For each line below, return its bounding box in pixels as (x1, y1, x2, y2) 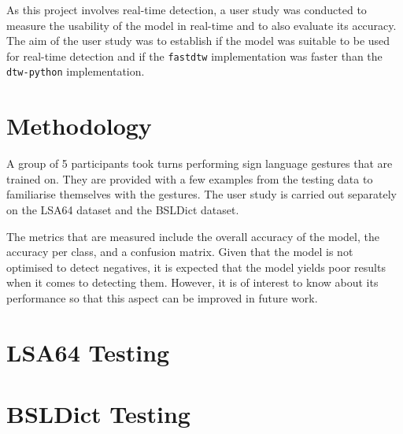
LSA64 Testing (6, 336, 170, 368)
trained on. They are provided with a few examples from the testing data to (6, 170, 373, 187)
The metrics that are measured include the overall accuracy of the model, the (6, 228, 379, 244)
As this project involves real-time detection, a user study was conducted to (6, 2, 367, 17)
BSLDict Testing (6, 398, 190, 430)
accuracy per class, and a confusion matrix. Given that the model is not (6, 243, 353, 260)
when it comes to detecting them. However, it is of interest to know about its (6, 274, 379, 291)
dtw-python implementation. (6, 63, 145, 80)
